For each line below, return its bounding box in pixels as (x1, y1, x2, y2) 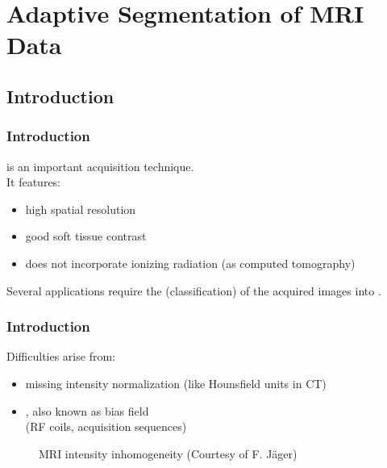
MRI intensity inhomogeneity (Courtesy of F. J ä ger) (39, 445, 298, 462)
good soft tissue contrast (25, 228, 147, 244)
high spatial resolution (25, 200, 136, 217)
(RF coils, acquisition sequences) (25, 418, 187, 435)
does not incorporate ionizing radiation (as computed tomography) (25, 254, 356, 271)
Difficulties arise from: (6, 348, 115, 365)
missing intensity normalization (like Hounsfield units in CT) (25, 374, 327, 391)
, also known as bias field (25, 402, 149, 419)
